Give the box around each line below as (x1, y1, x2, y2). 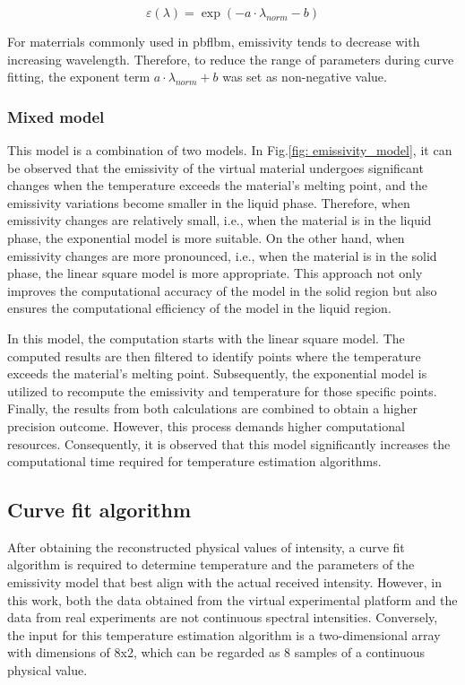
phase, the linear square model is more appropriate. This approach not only (7, 264, 423, 282)
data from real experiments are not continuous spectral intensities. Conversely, (7, 608, 438, 627)
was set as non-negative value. (222, 67, 387, 86)
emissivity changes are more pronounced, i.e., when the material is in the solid (7, 246, 437, 264)
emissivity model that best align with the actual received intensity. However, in (7, 573, 442, 592)
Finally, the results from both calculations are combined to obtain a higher (7, 399, 418, 418)
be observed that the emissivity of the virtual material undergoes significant (7, 158, 424, 177)
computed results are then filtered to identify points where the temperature (7, 346, 421, 365)
